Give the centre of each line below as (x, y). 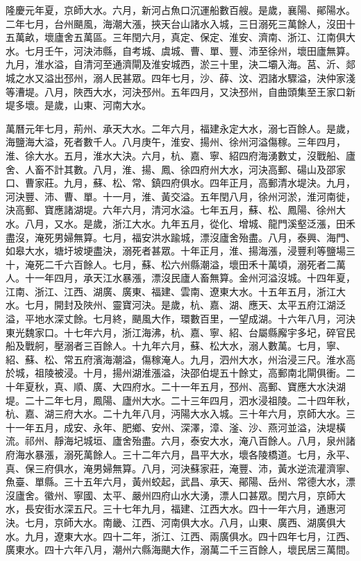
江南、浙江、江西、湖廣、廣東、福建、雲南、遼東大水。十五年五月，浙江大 (176, 291)
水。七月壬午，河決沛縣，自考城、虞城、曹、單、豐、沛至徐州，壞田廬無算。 (180, 50)
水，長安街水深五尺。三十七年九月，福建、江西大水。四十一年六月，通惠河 (176, 509)
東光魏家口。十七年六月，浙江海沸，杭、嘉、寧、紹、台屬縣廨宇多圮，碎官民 (180, 332)
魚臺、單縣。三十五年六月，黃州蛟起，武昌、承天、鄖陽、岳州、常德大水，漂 (180, 482)
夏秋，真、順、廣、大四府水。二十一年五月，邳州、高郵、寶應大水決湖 (185, 387)
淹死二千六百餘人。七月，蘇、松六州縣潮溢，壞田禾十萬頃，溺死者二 (180, 264)
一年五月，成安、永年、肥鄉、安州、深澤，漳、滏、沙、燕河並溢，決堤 (175, 427)
